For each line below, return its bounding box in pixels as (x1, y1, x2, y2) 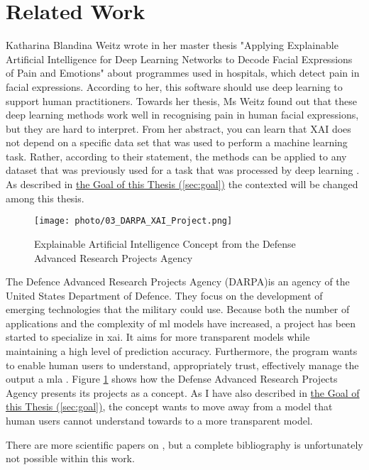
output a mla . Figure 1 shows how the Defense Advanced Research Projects (6, 371, 338, 386)
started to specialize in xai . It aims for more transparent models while (6, 329, 310, 344)
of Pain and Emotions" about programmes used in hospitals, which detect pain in (6, 65, 360, 80)
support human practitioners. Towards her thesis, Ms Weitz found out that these (6, 93, 358, 108)
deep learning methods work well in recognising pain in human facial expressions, (6, 107, 359, 122)
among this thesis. (6, 190, 84, 205)
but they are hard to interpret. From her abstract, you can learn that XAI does (6, 121, 351, 136)
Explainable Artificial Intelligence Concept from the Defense (34, 236, 296, 251)
